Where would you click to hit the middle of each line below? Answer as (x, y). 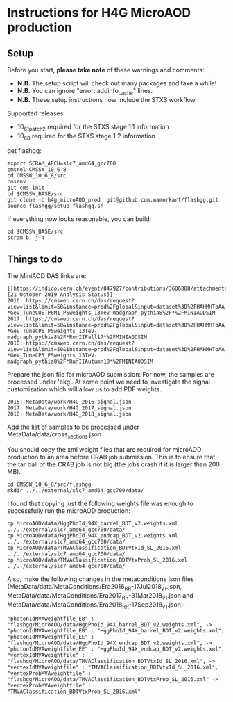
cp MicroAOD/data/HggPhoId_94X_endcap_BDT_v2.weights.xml (93, 536)
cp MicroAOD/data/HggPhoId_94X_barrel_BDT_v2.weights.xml (93, 523)
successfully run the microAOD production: (69, 511)
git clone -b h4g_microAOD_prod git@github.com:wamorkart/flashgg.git (113, 200)
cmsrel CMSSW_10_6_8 (37, 170)
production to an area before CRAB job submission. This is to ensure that (111, 457)
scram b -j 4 (26, 238)
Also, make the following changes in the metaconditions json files (101, 579)
